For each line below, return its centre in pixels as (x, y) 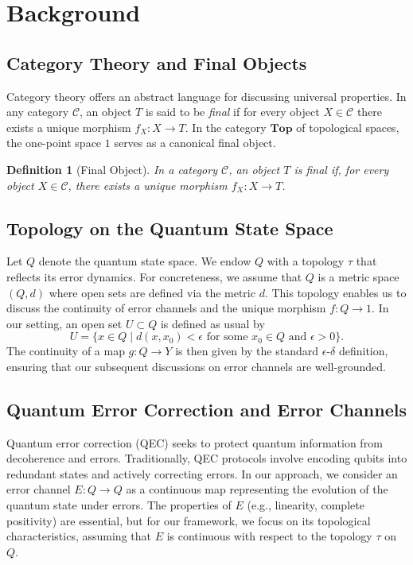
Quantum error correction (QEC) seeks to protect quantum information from (195, 442)
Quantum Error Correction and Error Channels (206, 409)
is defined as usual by (212, 323)
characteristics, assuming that (79, 536)
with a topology (306, 261)
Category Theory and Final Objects (157, 62)
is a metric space (358, 276)
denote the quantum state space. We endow (145, 261)
